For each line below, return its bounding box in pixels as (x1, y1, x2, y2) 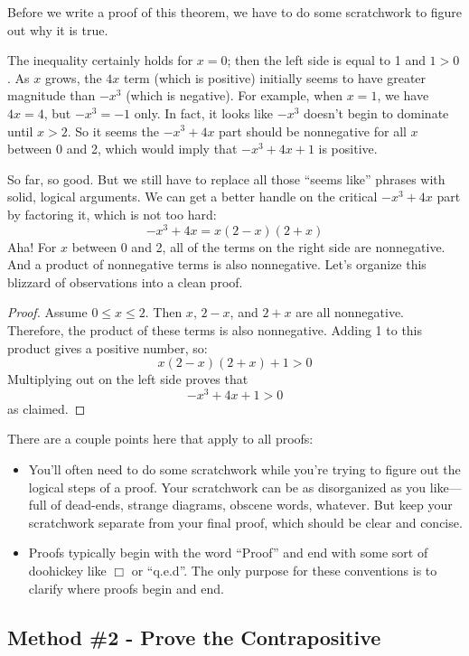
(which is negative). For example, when (126, 86, 343, 105)
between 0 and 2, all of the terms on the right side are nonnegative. (71, 237, 446, 256)
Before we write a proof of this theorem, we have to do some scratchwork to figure (7, 3, 463, 21)
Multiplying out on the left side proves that (7, 370, 249, 389)
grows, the (44, 68, 102, 87)
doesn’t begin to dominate (303, 103, 449, 122)
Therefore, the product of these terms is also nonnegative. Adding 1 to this (7, 320, 423, 339)
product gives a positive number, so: (7, 338, 208, 357)
